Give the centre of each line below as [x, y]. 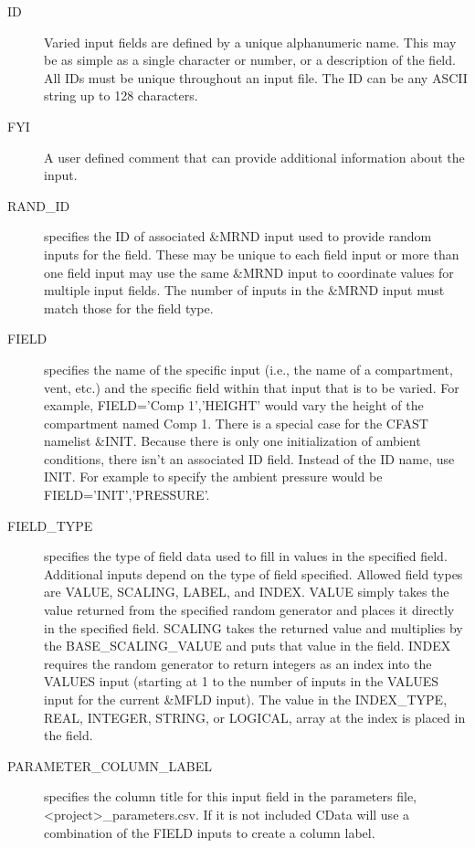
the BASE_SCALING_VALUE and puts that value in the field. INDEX [248, 646]
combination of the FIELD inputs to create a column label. [210, 832]
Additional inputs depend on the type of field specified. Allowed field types [253, 573]
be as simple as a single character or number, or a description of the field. [250, 60]
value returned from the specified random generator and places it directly [249, 610]
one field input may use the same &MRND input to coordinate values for [249, 272]
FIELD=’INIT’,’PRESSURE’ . [127, 495]
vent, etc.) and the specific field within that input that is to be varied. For [252, 387]
